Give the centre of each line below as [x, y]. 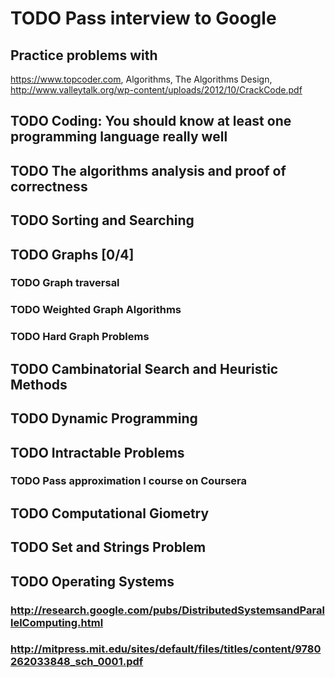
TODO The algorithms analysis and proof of [148, 170]
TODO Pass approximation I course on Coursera [129, 481]
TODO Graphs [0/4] [72, 254]
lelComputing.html [57, 622]
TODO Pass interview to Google [143, 18]
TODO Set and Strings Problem [108, 547]
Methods [39, 384]
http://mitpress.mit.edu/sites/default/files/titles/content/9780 [166, 649]
